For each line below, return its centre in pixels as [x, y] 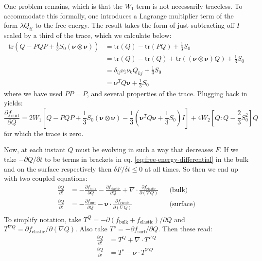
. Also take [91, 229]
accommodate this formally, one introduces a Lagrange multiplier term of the [119, 15]
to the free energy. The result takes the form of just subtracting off [135, 25]
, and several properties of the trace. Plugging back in [167, 93]
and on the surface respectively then [58, 168]
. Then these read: [185, 229]
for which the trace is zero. [44, 133]
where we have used [33, 93]
